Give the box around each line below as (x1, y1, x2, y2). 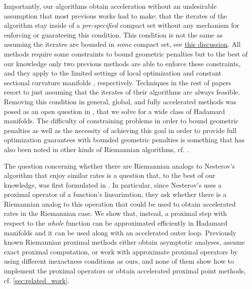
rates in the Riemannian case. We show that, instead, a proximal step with (4, 208, 227, 218)
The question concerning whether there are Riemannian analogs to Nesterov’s (4, 160, 235, 171)
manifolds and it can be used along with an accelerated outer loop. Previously (4, 227, 236, 237)
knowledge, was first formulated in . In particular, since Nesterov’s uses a (4, 179, 222, 190)
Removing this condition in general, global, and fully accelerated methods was (4, 96, 237, 106)
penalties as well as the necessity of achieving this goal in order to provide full (4, 125, 237, 135)
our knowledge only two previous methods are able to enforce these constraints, (4, 58, 241, 68)
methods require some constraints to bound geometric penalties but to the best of (4, 48, 248, 58)
